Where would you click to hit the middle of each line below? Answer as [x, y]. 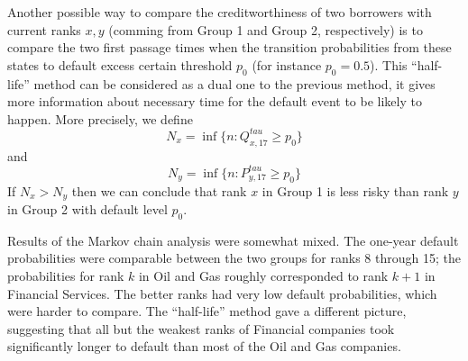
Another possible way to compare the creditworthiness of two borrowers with [220, 12]
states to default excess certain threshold [120, 64]
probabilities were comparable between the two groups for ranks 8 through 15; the [234, 258]
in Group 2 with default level [87, 209]
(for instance [287, 64]
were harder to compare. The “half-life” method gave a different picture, [207, 311]
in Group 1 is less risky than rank [355, 190]
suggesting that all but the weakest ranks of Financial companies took [201, 328]
